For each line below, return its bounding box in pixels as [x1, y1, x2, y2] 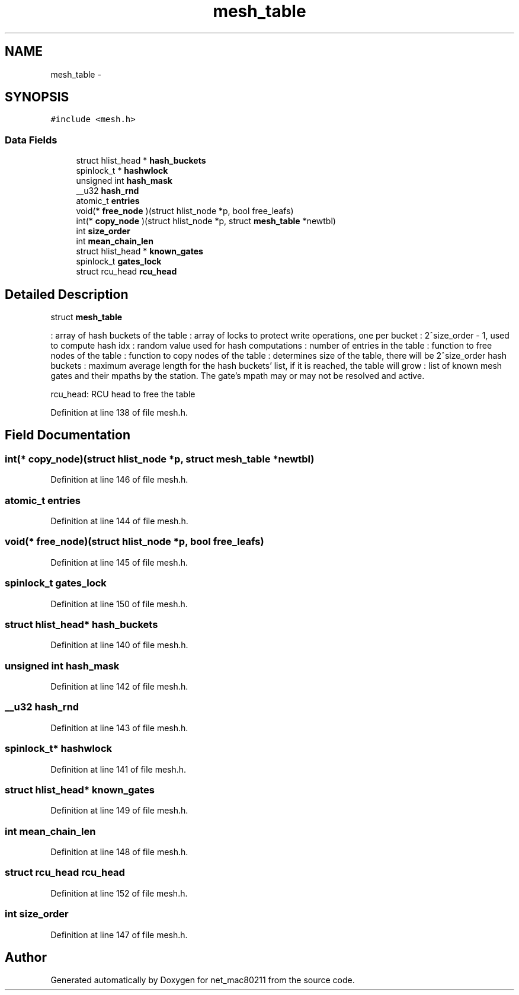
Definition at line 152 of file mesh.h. [50, 888, 188, 898]
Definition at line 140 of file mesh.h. [50, 640, 188, 650]
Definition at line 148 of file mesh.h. [50, 847, 188, 857]
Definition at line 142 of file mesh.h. [50, 681, 188, 691]
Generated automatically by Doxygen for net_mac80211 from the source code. [50, 975, 355, 986]
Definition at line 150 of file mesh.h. [50, 598, 188, 609]
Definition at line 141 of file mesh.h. [50, 764, 187, 774]
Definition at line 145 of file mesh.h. [50, 557, 188, 567]
